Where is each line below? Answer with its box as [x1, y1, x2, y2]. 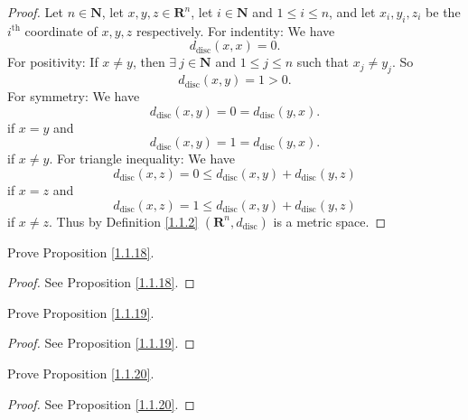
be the [426, 3, 461, 21]
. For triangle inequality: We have [49, 149, 236, 168]
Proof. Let [7, 3, 63, 21]
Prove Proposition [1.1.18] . [7, 242, 154, 261]
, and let [329, 3, 376, 21]
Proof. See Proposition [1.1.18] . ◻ [7, 273, 195, 292]
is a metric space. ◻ [273, 211, 387, 230]
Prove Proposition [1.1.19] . [7, 303, 154, 322]
